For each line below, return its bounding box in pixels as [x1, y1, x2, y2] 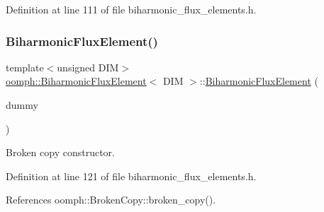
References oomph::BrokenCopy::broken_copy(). [6, 192, 216, 207]
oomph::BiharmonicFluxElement [6, 73, 147, 88]
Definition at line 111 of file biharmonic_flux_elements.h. [6, 2, 257, 16]
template [6, 59, 44, 74]
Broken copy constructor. [6, 145, 115, 160]
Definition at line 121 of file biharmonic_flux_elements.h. [6, 168, 257, 183]
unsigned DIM [57, 59, 119, 74]
